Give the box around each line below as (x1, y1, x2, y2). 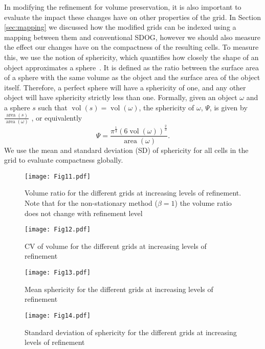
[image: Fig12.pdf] (25, 226, 91, 234)
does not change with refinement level (25, 207, 143, 218)
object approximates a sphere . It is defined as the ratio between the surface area (4, 62, 259, 72)
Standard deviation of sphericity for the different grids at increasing (25, 326, 237, 337)
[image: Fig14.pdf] (25, 312, 91, 319)
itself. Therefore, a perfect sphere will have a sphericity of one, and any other (4, 82, 246, 92)
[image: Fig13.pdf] (25, 269, 91, 277)
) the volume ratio (174, 198, 232, 208)
